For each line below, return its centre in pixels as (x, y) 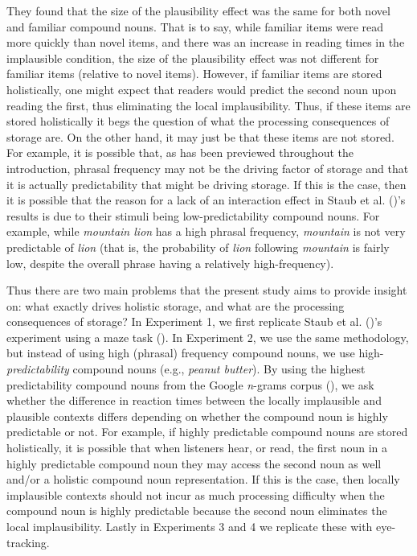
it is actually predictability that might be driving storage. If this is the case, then (206, 184)
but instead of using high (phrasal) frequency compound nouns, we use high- (195, 353)
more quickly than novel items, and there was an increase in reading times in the (206, 42)
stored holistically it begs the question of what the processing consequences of (198, 121)
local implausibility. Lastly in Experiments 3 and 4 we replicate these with (190, 526)
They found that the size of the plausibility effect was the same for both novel (198, 10)
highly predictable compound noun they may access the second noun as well (194, 463)
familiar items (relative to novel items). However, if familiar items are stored (194, 74)
